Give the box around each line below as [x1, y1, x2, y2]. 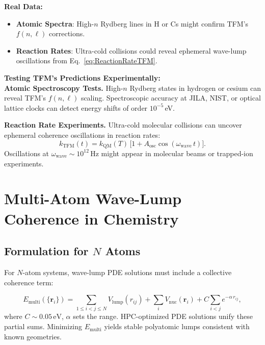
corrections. [49, 28, 85, 39]
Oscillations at [4, 147, 49, 158]
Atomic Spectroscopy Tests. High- [4, 82, 123, 93]
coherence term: [4, 277, 54, 287]
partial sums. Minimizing [4, 321, 83, 332]
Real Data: [4, 1, 43, 11]
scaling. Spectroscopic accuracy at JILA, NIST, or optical [81, 92, 261, 103]
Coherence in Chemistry [4, 208, 179, 229]
